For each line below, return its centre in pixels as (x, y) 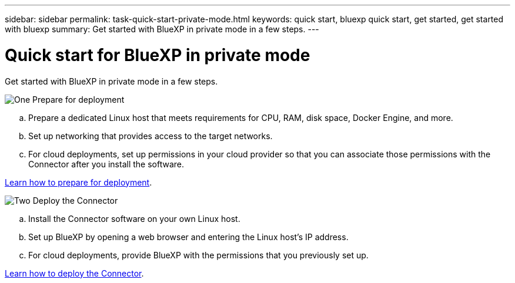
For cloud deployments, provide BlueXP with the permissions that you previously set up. (198, 255)
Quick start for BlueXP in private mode (158, 55)
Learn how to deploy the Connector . (74, 273)
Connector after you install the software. (106, 164)
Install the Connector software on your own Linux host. (134, 218)
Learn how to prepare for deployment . (78, 182)
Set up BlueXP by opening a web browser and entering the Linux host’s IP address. (188, 237)
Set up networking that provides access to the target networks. (151, 136)
